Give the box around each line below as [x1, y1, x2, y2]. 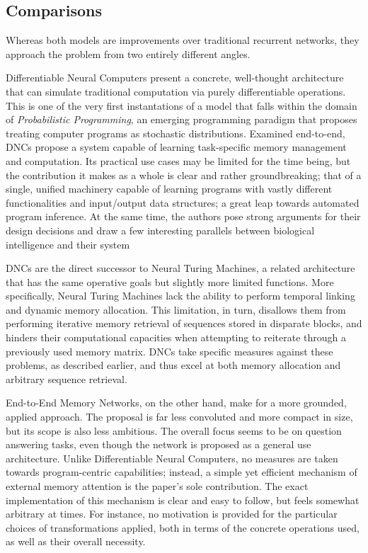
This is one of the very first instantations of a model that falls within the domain [6, 98, 357, 113]
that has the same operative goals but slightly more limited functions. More [6, 274, 334, 289]
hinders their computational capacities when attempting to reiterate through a [6, 330, 347, 345]
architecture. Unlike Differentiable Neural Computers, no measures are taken [6, 450, 338, 465]
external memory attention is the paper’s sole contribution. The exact [6, 479, 309, 494]
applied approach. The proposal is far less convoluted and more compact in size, [6, 409, 353, 424]
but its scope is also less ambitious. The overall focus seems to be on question [6, 423, 342, 438]
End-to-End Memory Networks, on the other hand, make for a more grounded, [6, 395, 347, 410]
